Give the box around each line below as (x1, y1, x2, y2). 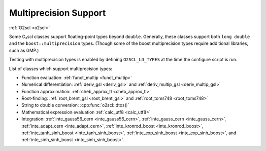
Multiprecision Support (9, 7, 106, 18)
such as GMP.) (9, 47, 39, 53)
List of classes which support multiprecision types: (9, 66, 113, 72)
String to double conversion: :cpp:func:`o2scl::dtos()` (21, 102, 130, 108)
